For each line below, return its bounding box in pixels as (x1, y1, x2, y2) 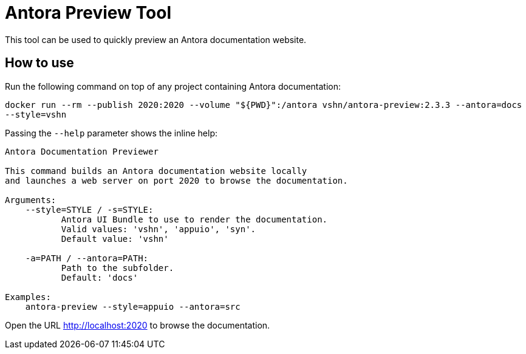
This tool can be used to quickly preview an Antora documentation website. (5, 34, 307, 45)
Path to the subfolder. (61, 262, 174, 273)
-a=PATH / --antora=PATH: (25, 253, 149, 263)
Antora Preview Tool (5, 2, 171, 23)
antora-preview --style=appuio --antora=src (25, 301, 241, 312)
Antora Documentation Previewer (5, 146, 159, 156)
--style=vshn (5, 109, 67, 119)
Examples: (5, 292, 51, 302)
